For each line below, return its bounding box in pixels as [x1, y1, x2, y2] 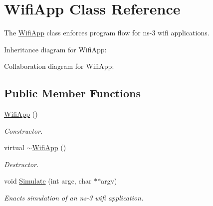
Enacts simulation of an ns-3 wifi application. [4, 193, 144, 203]
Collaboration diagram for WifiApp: [4, 61, 114, 71]
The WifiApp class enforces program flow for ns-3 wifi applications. [4, 27, 210, 38]
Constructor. [4, 125, 43, 136]
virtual [4, 142, 24, 153]
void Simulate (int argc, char [4, 176, 92, 186]
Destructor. [4, 159, 39, 169]
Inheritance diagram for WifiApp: [4, 44, 107, 54]
